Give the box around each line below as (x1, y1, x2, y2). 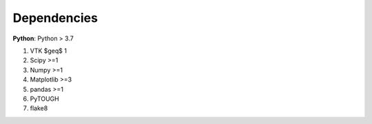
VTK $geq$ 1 (30, 47, 67, 55)
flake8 (30, 104, 48, 112)
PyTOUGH (30, 95, 59, 103)
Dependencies (12, 10, 98, 25)
